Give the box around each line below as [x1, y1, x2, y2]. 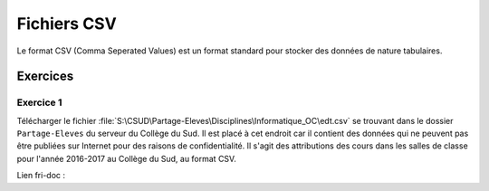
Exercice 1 [16, 96, 62, 109]
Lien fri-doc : [16, 170, 66, 181]
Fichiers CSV [16, 14, 117, 33]
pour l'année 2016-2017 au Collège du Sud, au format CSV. [16, 153, 237, 164]
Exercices [16, 69, 74, 84]
